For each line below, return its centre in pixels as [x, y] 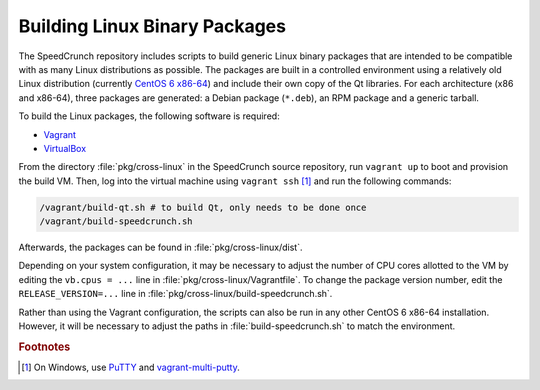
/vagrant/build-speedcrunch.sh [116, 221]
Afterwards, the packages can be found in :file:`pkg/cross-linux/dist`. [160, 247]
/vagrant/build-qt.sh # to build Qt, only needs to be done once [203, 207]
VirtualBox [65, 148]
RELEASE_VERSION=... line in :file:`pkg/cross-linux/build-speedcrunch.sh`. [175, 294]
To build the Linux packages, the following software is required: [149, 116]
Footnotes [44, 347]
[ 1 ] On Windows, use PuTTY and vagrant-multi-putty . [130, 367]
